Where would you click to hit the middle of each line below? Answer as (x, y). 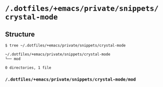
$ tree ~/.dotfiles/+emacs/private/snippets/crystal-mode (65, 45)
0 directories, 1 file (28, 67)
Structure (20, 34)
